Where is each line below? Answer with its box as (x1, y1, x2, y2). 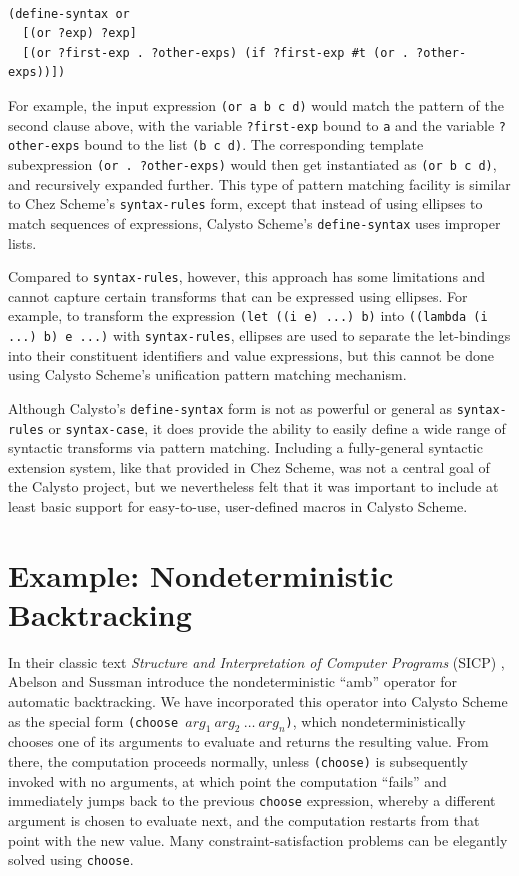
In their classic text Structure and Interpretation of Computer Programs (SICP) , (8, 651, 505, 672)
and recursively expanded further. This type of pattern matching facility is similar (8, 173, 511, 194)
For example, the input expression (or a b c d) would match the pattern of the (8, 94, 504, 115)
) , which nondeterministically (285, 710, 466, 731)
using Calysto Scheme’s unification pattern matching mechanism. (8, 364, 407, 385)
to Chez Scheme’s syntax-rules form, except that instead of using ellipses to (8, 193, 483, 214)
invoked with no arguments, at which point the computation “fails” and (8, 770, 447, 791)
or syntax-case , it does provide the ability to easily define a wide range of (48, 417, 506, 438)
